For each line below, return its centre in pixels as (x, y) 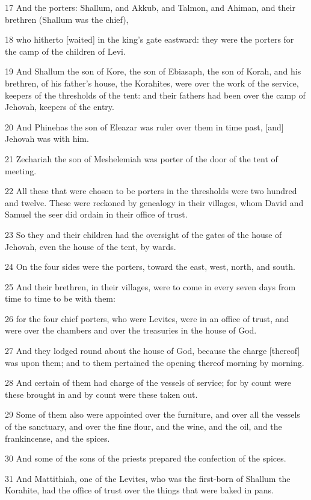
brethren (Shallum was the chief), (67, 19)
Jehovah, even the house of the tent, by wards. (91, 246)
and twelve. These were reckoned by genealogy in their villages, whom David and (154, 202)
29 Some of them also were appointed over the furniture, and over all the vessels (152, 414)
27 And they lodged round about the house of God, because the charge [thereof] (152, 351)
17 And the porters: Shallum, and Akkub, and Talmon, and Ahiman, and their (150, 7)
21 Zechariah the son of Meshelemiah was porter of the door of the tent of (141, 158)
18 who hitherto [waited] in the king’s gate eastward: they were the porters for (149, 39)
